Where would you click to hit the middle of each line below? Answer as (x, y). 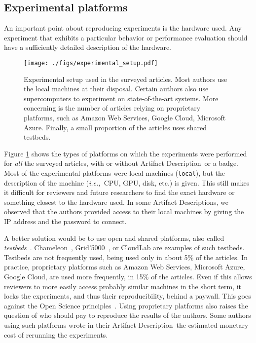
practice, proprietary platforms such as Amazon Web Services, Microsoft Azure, (125, 267)
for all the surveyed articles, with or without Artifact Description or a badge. (121, 163)
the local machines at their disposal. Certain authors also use (116, 89)
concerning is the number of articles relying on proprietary (112, 108)
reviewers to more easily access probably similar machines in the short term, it (123, 286)
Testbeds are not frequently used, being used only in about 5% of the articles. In (126, 257)
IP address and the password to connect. (65, 221)
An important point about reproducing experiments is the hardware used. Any (123, 28)
